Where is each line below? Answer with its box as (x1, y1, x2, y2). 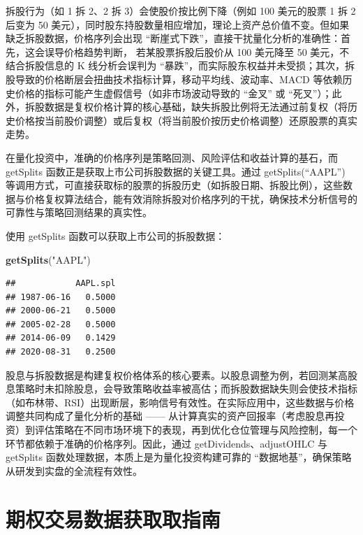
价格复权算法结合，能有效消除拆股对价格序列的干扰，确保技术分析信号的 (24, 191, 357, 206)
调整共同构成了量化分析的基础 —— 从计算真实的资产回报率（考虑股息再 (6, 408, 335, 423)
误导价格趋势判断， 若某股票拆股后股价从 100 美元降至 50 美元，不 (44, 44, 350, 59)
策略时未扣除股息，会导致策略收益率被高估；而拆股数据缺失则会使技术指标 (15, 381, 357, 396)
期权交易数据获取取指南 (6, 504, 221, 533)
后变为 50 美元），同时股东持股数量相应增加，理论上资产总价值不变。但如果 (6, 17, 350, 31)
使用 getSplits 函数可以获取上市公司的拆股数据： (6, 228, 225, 243)
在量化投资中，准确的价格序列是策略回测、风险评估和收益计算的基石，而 (6, 150, 338, 164)
